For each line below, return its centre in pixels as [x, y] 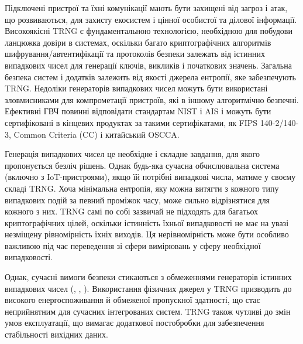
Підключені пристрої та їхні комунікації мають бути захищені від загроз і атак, [146, 8]
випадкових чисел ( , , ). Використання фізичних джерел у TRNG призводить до [148, 288]
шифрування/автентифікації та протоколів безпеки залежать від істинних [135, 54]
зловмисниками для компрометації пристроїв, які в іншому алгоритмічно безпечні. [152, 99]
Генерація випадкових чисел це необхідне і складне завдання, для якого [132, 154]
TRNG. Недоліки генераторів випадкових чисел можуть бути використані [136, 88]
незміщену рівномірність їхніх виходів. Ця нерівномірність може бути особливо [147, 234]
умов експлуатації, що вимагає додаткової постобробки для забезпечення [135, 323]
